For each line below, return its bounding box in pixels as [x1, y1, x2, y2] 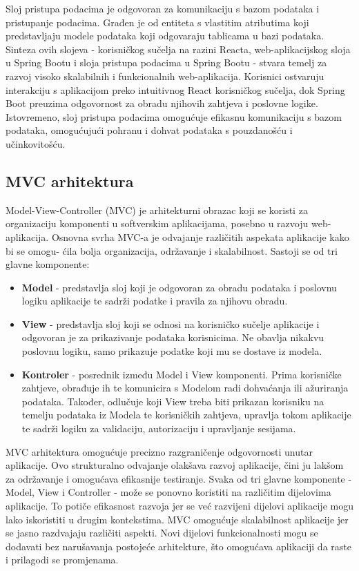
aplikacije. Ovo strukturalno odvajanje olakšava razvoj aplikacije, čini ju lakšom [6, 458, 344, 472]
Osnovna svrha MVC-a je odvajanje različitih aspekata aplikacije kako [51, 229, 349, 244]
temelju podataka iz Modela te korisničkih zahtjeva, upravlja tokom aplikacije [21, 407, 351, 422]
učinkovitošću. [6, 136, 66, 151]
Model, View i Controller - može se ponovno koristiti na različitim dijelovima [6, 485, 331, 499]
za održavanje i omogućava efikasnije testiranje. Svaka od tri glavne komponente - [6, 471, 352, 485]
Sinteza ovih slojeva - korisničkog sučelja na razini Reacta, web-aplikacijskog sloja [6, 41, 351, 56]
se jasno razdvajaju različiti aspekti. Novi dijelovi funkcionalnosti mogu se [6, 525, 318, 540]
